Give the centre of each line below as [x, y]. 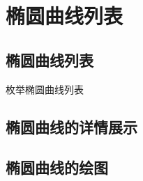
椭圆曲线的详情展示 [71, 126]
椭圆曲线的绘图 [57, 167]
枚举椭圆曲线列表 [45, 89]
